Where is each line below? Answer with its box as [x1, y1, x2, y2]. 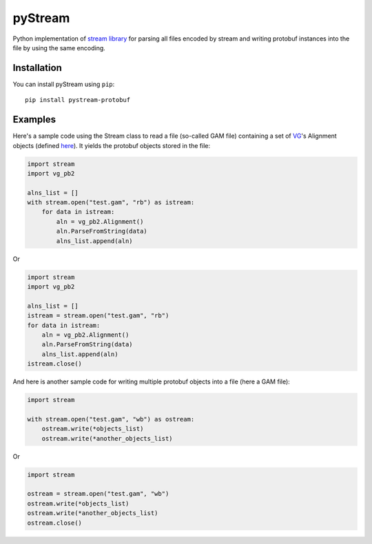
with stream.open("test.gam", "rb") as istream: [27, 198, 195, 207]
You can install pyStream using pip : [12, 80, 115, 88]
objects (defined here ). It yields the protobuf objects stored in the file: [12, 141, 210, 149]
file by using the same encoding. [12, 43, 106, 52]
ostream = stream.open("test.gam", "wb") [27, 490, 169, 498]
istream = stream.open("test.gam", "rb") [27, 312, 169, 320]
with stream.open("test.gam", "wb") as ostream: [27, 415, 195, 423]
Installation [12, 62, 62, 74]
